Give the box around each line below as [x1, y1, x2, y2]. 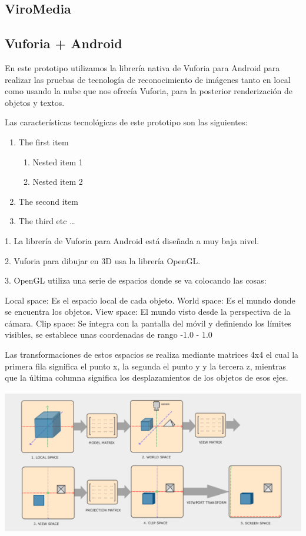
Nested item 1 [32, 155, 83, 168]
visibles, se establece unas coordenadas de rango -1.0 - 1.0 [5, 328, 212, 341]
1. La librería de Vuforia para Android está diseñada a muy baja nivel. [5, 234, 260, 247]
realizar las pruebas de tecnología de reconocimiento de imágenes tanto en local [5, 73, 291, 85]
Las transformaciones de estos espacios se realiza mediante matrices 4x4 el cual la [5, 348, 299, 361]
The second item [18, 195, 78, 207]
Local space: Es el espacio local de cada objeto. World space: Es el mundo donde [5, 294, 295, 306]
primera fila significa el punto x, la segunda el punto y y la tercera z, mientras [5, 359, 286, 372]
